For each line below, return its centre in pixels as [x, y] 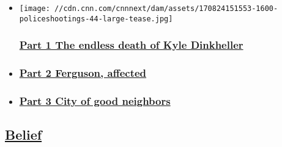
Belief [24, 134]
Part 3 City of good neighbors [95, 100]
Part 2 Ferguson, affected [83, 73]
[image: [35, 9]
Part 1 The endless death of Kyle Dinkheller [131, 45]
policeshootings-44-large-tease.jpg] [96, 19]
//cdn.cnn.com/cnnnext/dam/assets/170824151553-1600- [166, 9]
